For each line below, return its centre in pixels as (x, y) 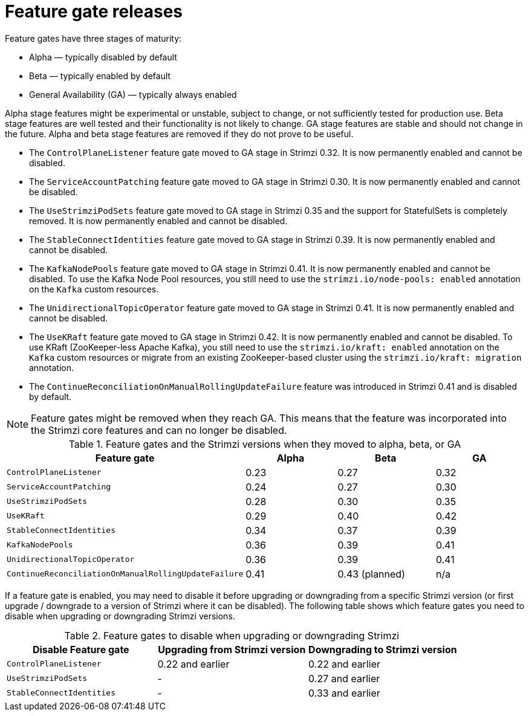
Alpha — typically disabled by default (103, 57)
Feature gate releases (94, 11)
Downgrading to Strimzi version (383, 649)
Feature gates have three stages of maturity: (93, 38)
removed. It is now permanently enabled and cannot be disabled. (158, 221)
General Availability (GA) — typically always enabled (133, 94)
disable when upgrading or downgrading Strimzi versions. (120, 616)
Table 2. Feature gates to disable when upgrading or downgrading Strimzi (232, 635)
